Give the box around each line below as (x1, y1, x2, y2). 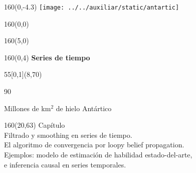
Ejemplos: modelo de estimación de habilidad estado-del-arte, (4, 149, 192, 159)
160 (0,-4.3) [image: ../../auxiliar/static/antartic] (4, 2, 179, 12)
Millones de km (4, 103, 51, 113)
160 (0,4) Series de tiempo (4, 52, 90, 62)
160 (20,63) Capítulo (4, 120, 65, 130)
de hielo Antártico (56, 103, 112, 113)
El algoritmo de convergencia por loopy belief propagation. (4, 139, 184, 150)
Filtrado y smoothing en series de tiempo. (4, 129, 132, 140)
